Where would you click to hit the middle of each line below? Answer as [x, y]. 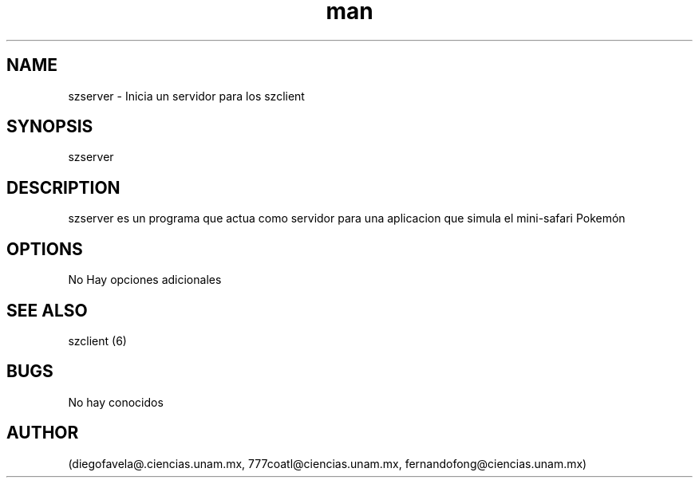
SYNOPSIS [50, 127]
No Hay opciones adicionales [145, 280]
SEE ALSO [47, 310]
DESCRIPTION [63, 187]
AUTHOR [43, 433]
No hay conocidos [116, 402]
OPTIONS [45, 249]
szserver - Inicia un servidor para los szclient [186, 96]
